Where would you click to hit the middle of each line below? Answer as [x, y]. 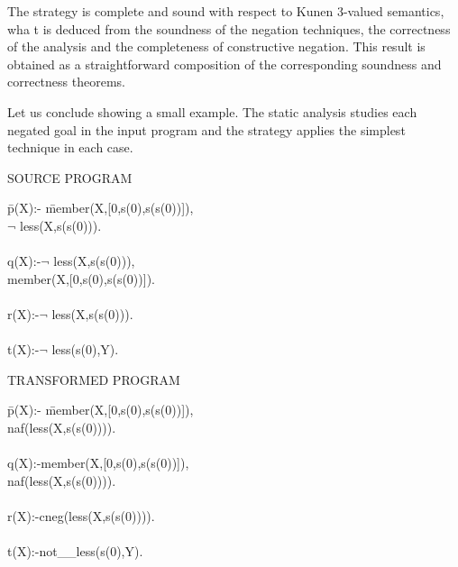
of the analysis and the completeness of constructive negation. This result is [216, 46]
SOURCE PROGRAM [70, 177]
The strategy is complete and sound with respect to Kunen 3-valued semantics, [226, 11]
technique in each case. [70, 147]
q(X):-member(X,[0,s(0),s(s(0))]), [98, 463]
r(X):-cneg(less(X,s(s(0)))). [81, 515]
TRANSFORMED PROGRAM [94, 379]
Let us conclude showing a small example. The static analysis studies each [212, 111]
